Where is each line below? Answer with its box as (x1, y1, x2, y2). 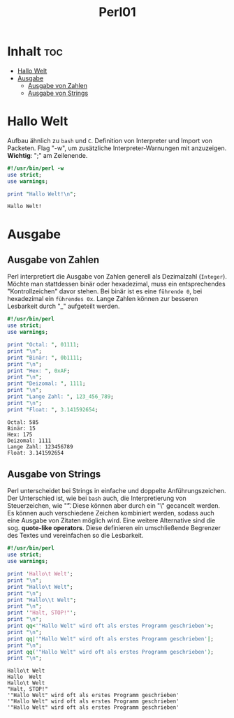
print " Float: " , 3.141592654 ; (7, 406, 98, 413)
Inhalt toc (7, 43, 63, 59)
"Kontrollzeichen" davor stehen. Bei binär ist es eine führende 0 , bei (7, 287, 203, 295)
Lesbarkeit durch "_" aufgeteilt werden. (7, 302, 120, 311)
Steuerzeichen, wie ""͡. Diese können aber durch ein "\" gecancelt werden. (7, 501, 221, 510)
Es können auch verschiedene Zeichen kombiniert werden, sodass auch (7, 509, 214, 518)
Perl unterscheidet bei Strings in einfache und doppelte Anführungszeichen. (7, 487, 226, 495)
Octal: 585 (7, 418, 39, 426)
